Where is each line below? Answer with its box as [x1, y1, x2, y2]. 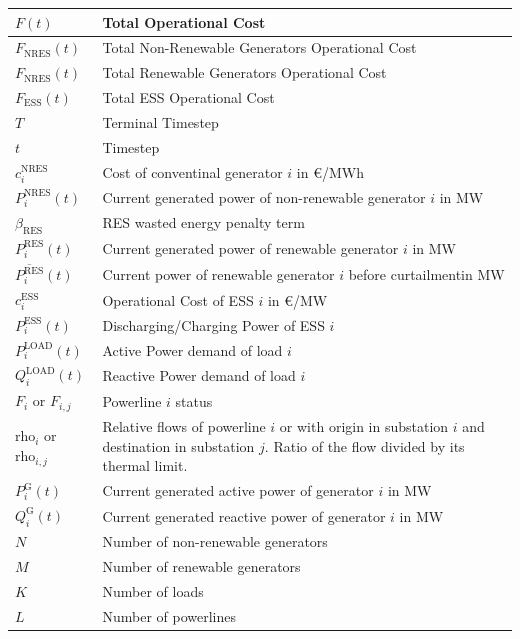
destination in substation [102, 435, 255, 456]
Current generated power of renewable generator [102, 237, 399, 258]
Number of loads [102, 580, 204, 601]
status [175, 390, 213, 411]
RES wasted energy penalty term [102, 212, 305, 233]
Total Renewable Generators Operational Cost [102, 62, 387, 83]
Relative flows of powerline [102, 416, 266, 437]
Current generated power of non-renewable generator [102, 186, 426, 207]
